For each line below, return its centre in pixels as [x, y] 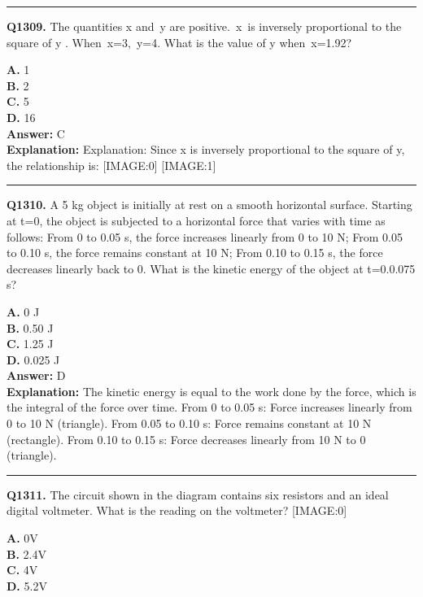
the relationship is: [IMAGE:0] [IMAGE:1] [111, 165]
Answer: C [36, 133]
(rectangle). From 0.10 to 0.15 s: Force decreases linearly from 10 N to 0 [186, 439]
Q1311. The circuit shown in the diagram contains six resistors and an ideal [198, 494]
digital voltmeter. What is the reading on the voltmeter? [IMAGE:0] [177, 510]
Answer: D [36, 375]
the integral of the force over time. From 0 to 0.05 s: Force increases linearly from [209, 407]
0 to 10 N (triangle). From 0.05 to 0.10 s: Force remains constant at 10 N [189, 423]
